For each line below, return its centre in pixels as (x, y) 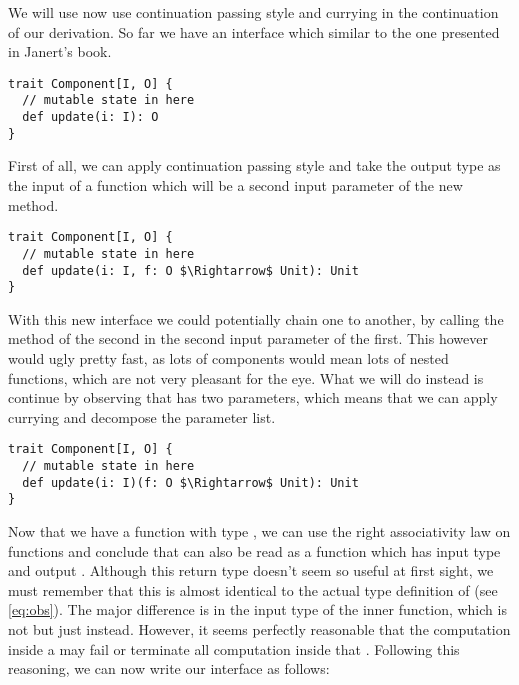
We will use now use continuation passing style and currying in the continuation (253, 12)
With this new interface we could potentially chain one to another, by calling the (256, 318)
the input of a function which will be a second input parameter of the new (235, 185)
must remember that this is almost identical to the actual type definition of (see (253, 589)
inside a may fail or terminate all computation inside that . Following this (234, 648)
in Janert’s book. (60, 51)
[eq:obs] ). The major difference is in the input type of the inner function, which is (257, 609)
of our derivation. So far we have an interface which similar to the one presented (254, 31)
